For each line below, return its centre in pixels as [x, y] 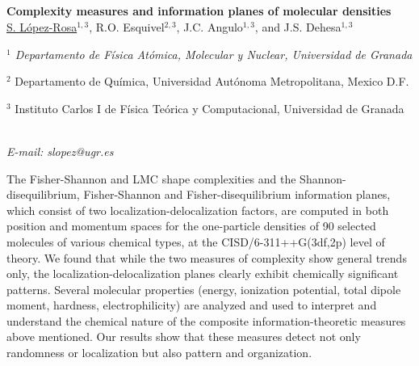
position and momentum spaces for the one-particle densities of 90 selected [191, 226]
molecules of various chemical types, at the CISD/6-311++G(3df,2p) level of [196, 241]
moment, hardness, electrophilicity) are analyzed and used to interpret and [192, 305]
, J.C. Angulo [209, 26]
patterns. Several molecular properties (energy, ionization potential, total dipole [204, 289]
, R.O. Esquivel [127, 26]
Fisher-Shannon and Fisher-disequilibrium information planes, [237, 194]
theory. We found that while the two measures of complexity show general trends [207, 257]
